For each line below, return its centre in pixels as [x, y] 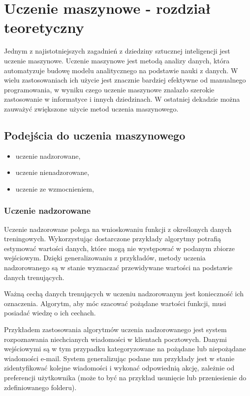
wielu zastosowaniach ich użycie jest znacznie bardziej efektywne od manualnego [125, 80]
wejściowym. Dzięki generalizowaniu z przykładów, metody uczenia [105, 258]
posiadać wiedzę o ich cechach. [50, 313]
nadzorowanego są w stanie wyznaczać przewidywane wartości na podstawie [118, 268]
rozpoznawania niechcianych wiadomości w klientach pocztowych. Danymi [115, 339]
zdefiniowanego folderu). [40, 387]
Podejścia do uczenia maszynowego [95, 135]
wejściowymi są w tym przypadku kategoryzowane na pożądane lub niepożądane [125, 349]
